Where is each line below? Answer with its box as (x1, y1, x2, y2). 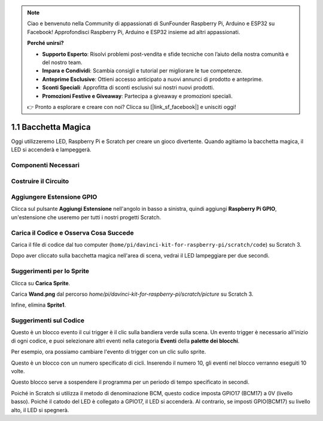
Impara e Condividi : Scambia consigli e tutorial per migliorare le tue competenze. (42, 67, 243, 74)
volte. (11, 368, 25, 375)
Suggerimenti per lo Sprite (11, 267, 90, 275)
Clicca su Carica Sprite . (11, 279, 71, 287)
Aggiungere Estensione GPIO (11, 193, 97, 201)
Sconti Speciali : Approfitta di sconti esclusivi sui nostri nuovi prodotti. (42, 84, 215, 91)
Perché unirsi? (27, 40, 64, 47)
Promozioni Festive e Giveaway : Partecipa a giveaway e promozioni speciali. (42, 92, 233, 99)
